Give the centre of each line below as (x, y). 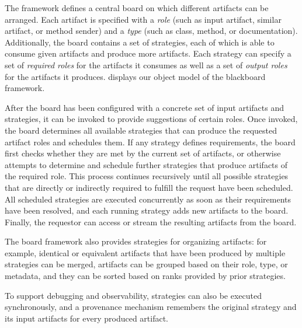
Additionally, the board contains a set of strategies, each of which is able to (140, 42)
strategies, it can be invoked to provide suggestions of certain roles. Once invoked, (151, 119)
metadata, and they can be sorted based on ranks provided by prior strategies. (145, 276)
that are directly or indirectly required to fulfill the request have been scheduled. (149, 187)
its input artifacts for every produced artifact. (86, 318)
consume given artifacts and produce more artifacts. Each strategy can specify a (148, 53)
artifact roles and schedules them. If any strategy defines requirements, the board (150, 142)
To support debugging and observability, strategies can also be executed (133, 295)
